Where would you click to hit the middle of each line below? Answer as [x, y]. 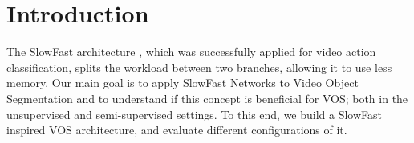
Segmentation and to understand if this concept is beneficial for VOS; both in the [207, 98]
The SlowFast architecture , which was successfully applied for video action [191, 52]
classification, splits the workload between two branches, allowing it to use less [199, 67]
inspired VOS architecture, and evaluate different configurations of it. [177, 130]
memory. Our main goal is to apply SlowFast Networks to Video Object [183, 83]
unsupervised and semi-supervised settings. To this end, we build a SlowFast [195, 114]
